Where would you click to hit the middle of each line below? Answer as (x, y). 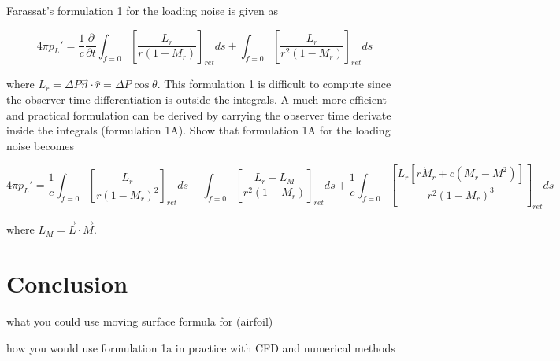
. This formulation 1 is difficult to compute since (274, 84)
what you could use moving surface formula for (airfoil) (140, 320)
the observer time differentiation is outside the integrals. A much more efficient (197, 99)
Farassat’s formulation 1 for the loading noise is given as (142, 10)
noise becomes (41, 145)
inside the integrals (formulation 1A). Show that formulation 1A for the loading (198, 130)
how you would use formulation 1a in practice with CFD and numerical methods (201, 347)
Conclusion (67, 284)
